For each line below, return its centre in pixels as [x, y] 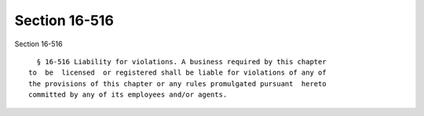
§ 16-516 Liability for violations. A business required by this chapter [181, 62]
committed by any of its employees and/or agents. [128, 95]
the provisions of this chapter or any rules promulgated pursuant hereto [177, 83]
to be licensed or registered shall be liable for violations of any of [177, 73]
